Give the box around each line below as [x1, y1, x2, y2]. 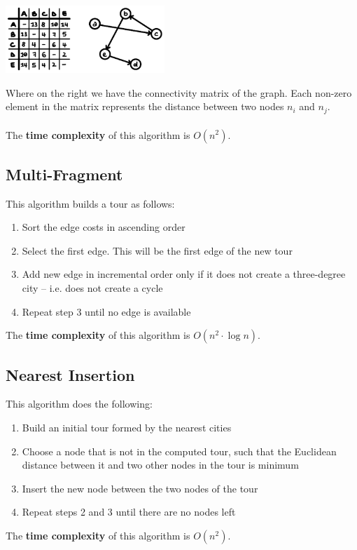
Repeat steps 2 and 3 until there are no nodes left [22, 504, 236, 519]
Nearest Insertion [6, 363, 135, 385]
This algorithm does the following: [6, 396, 153, 411]
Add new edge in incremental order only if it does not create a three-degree [22, 267, 346, 281]
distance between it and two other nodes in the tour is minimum [22, 457, 299, 472]
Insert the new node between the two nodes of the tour [22, 481, 258, 495]
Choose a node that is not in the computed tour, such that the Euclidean [22, 443, 337, 458]
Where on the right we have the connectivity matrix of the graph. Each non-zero [6, 85, 352, 100]
